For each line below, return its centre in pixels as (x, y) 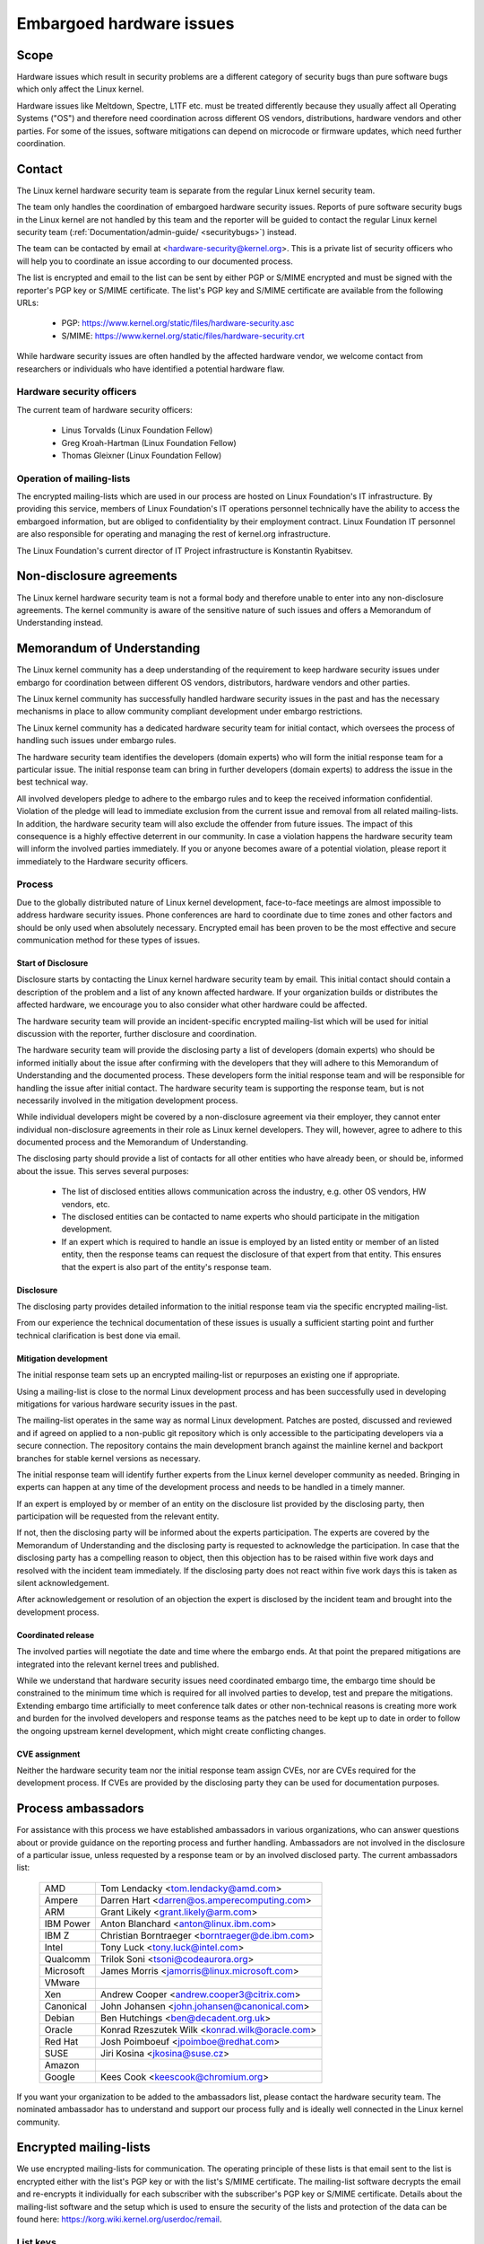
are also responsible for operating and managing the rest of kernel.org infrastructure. (173, 534)
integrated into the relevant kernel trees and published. (118, 1664)
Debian (60, 2018)
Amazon (62, 2064)
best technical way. (52, 782)
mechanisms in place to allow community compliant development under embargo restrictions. (190, 711)
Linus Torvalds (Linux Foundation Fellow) (137, 430)
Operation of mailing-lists (73, 478)
